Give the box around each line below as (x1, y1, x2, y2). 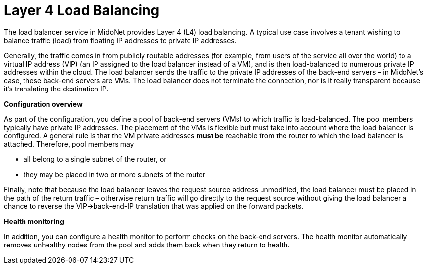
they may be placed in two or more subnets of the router (24, 170, 206, 179)
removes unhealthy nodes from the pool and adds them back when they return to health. (4, 240, 290, 249)
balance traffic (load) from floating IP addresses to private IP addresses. (4, 36, 237, 45)
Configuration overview (4, 99, 83, 108)
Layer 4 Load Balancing (4, 2, 160, 19)
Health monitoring (4, 217, 64, 225)
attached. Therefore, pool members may (4, 139, 134, 148)
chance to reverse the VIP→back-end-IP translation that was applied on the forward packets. (4, 201, 304, 210)
